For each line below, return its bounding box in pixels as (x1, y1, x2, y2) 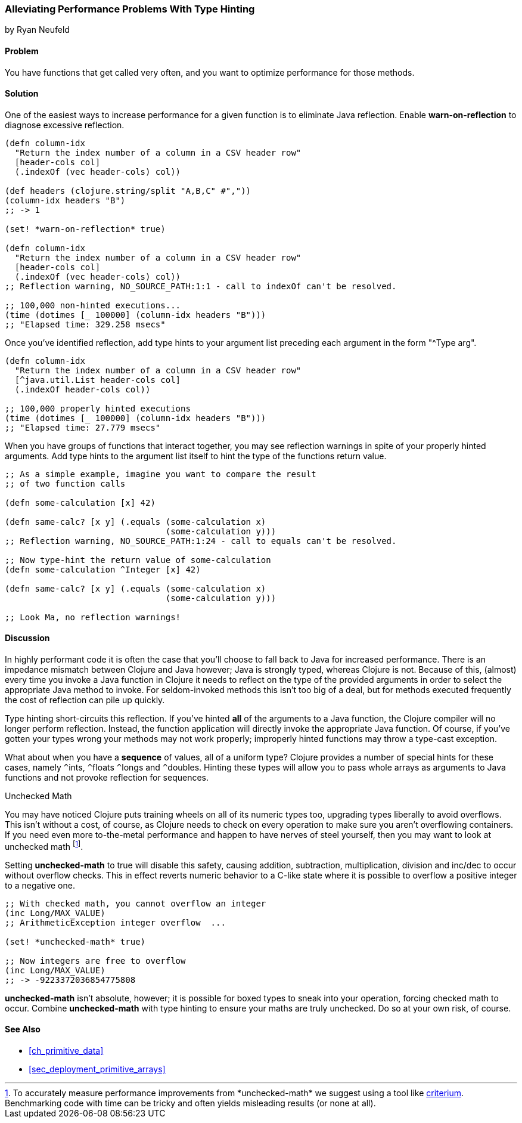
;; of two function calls (5, 478, 126, 488)
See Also (5, 1024, 41, 1035)
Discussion (5, 633, 50, 644)
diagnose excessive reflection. (5, 119, 125, 130)
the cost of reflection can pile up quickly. (5, 695, 165, 706)
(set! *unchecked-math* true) (5, 936, 146, 946)
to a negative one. (5, 880, 75, 890)
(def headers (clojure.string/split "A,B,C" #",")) (5, 185, 251, 196)
